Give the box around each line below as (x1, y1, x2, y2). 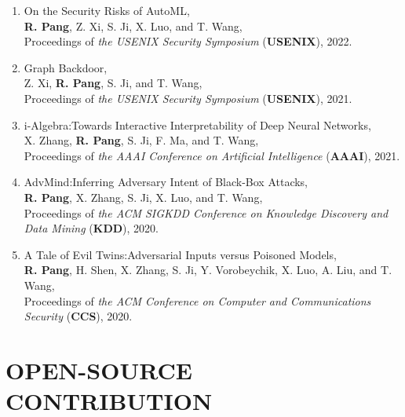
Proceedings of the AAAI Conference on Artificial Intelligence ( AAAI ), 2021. (24, 147, 400, 163)
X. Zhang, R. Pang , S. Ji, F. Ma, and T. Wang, (24, 132, 259, 148)
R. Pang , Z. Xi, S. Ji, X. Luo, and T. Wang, (24, 17, 243, 34)
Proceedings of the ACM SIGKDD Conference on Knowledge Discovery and (24, 204, 389, 221)
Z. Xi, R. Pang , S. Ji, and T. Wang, (24, 75, 202, 91)
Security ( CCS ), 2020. (24, 308, 133, 324)
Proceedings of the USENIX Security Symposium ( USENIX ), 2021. (24, 90, 352, 106)
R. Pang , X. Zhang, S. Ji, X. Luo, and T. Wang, (24, 188, 263, 205)
